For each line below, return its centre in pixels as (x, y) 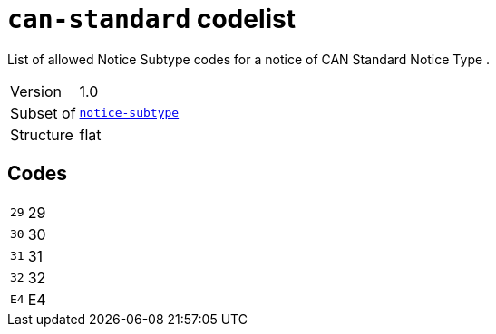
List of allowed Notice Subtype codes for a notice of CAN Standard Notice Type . (249, 59)
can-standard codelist (152, 19)
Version (36, 91)
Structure (42, 134)
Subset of (43, 113)
